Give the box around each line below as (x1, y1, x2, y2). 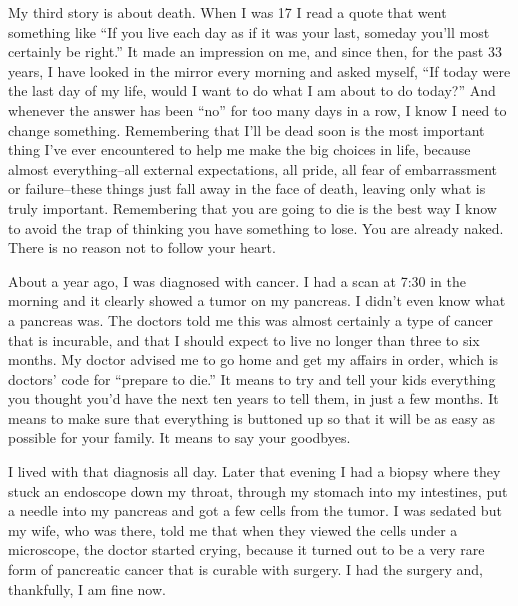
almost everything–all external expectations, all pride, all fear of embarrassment (8, 158, 497, 179)
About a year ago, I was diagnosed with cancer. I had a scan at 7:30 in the (8, 270, 466, 291)
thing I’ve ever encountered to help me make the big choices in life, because (8, 139, 471, 160)
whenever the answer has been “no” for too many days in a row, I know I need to (8, 99, 507, 120)
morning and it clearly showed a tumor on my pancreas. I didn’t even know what (8, 290, 506, 311)
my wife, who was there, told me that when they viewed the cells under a (8, 519, 458, 540)
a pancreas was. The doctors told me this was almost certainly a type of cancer (8, 309, 494, 330)
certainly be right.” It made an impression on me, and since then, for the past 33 (8, 41, 502, 62)
